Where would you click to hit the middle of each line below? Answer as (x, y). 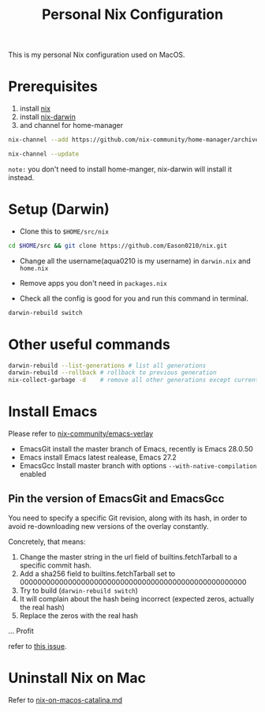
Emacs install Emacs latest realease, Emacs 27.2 (98, 457)
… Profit (21, 631)
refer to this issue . (37, 646)
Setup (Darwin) (59, 210)
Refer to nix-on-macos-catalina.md (65, 699)
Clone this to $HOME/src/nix (64, 231)
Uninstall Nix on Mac (77, 678)
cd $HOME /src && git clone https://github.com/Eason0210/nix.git (118, 245)
